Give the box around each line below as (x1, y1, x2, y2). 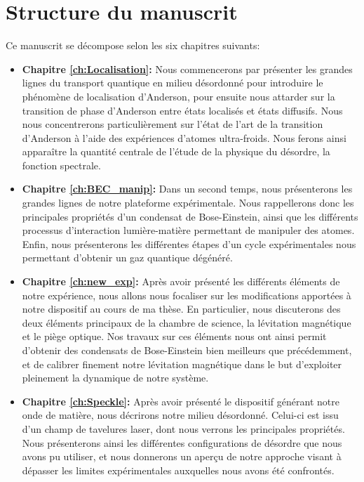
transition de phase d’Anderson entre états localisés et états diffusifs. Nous (22, 103, 343, 117)
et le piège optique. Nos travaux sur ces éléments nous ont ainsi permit (22, 329, 327, 344)
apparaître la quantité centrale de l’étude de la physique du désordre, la (22, 144, 330, 159)
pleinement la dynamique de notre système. (22, 370, 209, 385)
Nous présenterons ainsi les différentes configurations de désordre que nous (22, 435, 342, 450)
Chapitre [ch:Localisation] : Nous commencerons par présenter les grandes (22, 61, 353, 76)
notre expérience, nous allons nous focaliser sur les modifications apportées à (22, 287, 351, 302)
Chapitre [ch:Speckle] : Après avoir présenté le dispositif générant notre (22, 393, 339, 408)
